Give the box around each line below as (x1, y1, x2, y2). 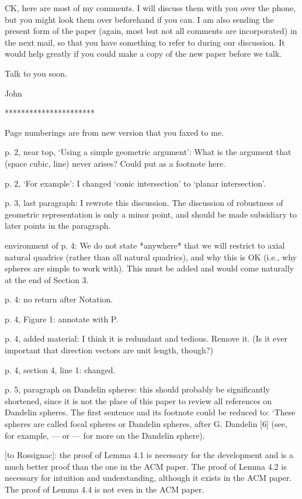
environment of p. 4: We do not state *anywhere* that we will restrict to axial (5, 239, 285, 251)
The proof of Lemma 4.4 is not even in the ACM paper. (5, 483, 204, 495)
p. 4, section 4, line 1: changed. (5, 363, 116, 376)
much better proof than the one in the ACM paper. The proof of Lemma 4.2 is (5, 460, 287, 472)
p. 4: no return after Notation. (5, 293, 113, 305)
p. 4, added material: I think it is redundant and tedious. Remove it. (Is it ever (5, 332, 287, 345)
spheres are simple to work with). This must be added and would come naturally (5, 262, 294, 274)
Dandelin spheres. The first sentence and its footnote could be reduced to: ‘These (5, 406, 296, 418)
